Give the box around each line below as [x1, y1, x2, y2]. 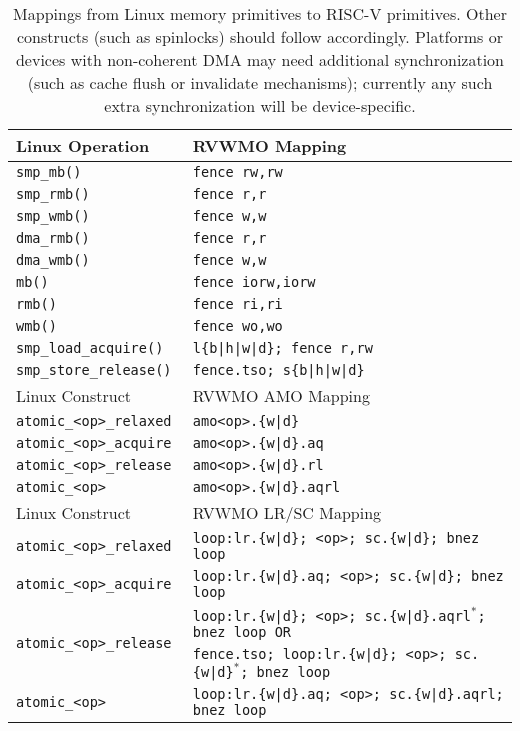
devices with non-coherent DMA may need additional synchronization [15, 48, 505, 71]
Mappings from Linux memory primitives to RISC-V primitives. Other [13, 2, 507, 25]
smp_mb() [16, 164, 82, 180]
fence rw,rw [192, 164, 283, 180]
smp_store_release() [16, 362, 172, 378]
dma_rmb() [16, 230, 90, 246]
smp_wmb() [16, 208, 90, 224]
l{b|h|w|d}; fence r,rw [192, 340, 373, 356]
